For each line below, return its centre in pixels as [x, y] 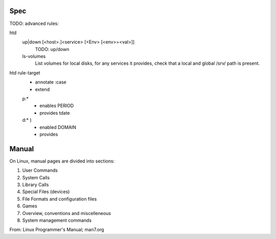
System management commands [57, 220]
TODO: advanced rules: [34, 23]
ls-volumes [34, 57]
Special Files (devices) [46, 192]
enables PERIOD [57, 106]
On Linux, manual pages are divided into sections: [62, 161]
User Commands [40, 170]
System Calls [36, 177]
